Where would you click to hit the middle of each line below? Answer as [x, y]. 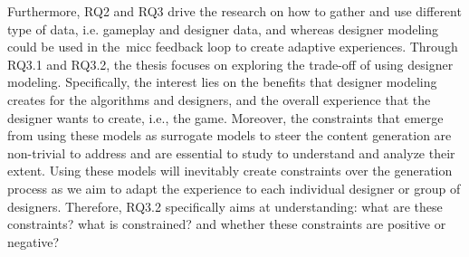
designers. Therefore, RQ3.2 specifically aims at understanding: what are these [225, 206]
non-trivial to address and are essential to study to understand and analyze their [231, 152]
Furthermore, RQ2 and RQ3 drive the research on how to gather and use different [234, 11]
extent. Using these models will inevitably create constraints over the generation [230, 171]
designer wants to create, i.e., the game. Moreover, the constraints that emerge [225, 117]
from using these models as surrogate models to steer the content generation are [230, 135]
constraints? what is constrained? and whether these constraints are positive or [227, 224]
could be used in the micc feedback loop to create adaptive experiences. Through [233, 47]
